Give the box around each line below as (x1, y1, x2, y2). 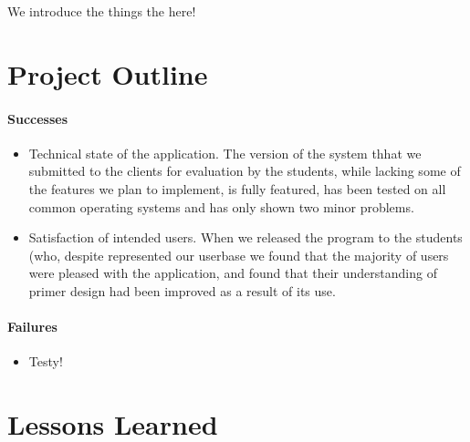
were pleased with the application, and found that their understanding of (28, 263, 437, 283)
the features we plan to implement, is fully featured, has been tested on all (28, 179, 446, 198)
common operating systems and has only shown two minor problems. (28, 197, 414, 216)
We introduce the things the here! (7, 2, 196, 20)
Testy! (28, 352, 63, 371)
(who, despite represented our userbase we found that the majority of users (28, 245, 449, 264)
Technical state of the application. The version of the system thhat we (28, 143, 422, 162)
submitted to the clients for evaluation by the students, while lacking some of (28, 161, 461, 180)
